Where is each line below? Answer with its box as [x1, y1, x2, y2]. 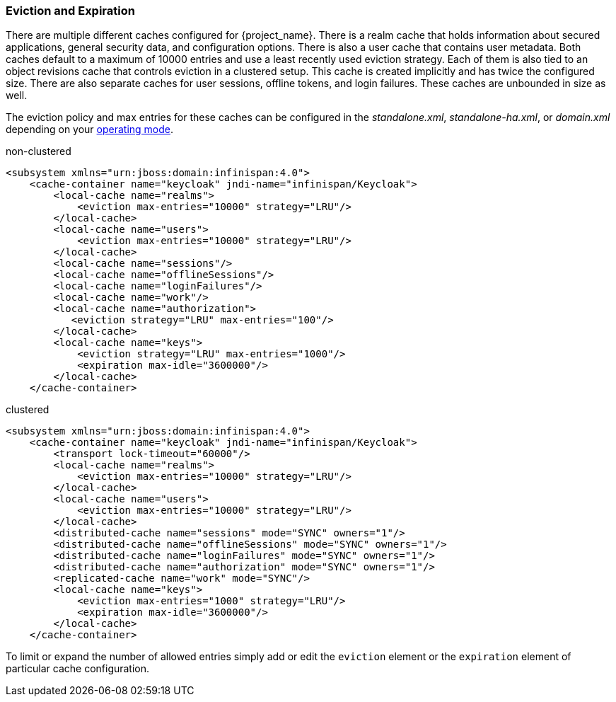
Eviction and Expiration [6, 4, 135, 18]
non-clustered [6, 145, 71, 158]
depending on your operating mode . [6, 123, 174, 136]
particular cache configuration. [6, 662, 150, 675]
